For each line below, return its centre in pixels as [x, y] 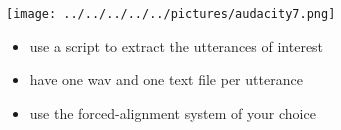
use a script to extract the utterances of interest [176, 45]
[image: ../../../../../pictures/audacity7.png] [171, 14]
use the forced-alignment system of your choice [172, 112]
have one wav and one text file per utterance [166, 79]
